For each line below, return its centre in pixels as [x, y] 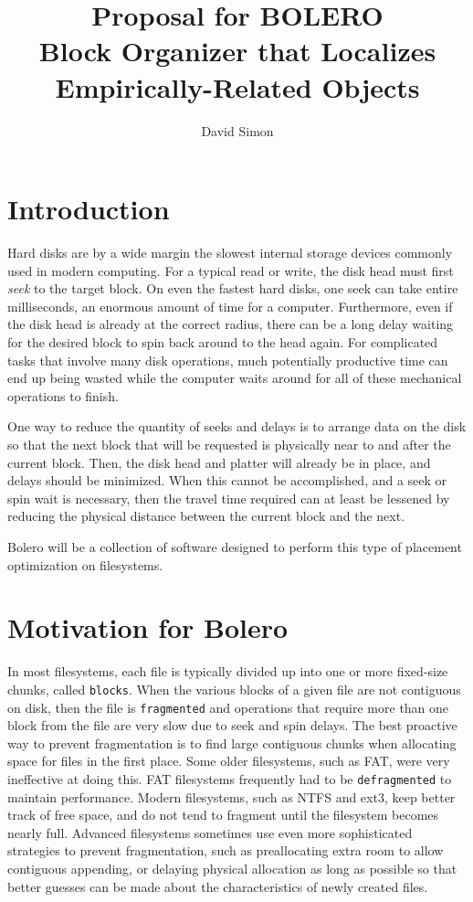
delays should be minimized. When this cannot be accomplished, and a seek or [227, 480]
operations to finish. [63, 395]
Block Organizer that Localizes [237, 51]
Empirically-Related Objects [237, 86]
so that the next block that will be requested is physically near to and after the [229, 444]
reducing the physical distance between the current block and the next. [206, 516]
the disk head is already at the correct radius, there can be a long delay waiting [231, 324]
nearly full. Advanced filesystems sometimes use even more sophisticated [210, 832]
